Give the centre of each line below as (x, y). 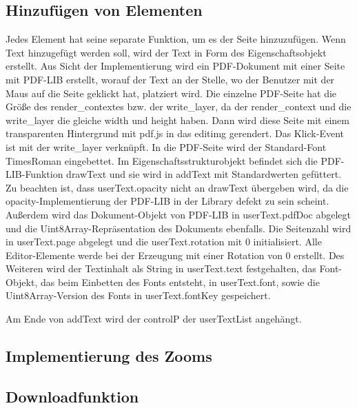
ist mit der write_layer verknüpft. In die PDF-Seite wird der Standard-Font (166, 146)
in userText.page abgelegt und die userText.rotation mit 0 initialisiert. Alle (164, 242)
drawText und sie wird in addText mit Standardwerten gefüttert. (204, 174)
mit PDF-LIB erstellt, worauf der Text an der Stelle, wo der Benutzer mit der (170, 79)
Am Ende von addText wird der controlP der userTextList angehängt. (154, 319)
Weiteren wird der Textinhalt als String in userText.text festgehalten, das (161, 268)
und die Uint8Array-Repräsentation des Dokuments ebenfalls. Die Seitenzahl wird (178, 228)
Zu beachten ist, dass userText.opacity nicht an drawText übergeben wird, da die (177, 187)
